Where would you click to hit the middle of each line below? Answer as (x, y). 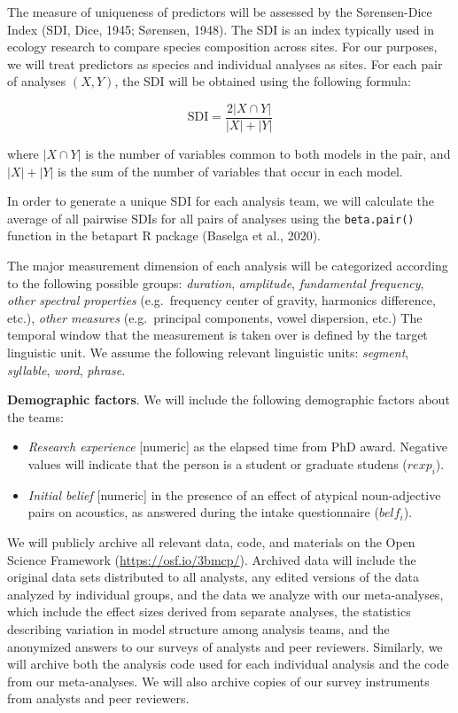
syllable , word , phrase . (66, 369)
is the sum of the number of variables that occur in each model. (230, 171)
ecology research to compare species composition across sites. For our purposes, (222, 47)
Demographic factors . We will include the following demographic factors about (229, 400)
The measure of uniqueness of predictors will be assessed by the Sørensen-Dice (220, 12)
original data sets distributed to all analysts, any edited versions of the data (213, 577)
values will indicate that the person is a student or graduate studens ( (217, 464)
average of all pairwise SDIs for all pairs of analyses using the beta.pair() (211, 218)
